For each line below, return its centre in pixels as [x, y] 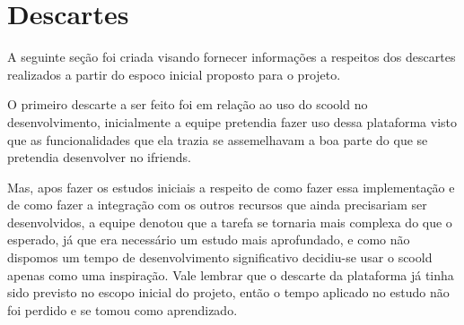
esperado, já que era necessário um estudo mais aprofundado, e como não [209, 239]
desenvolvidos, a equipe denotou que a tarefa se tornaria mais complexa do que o [230, 222]
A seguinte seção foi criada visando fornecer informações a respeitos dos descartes [232, 57]
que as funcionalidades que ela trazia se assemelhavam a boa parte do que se [218, 139]
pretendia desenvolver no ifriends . [99, 157]
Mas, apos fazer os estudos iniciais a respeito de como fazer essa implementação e [231, 187]
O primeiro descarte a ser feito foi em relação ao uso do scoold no [188, 104]
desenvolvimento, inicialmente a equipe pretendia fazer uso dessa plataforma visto [232, 121]
